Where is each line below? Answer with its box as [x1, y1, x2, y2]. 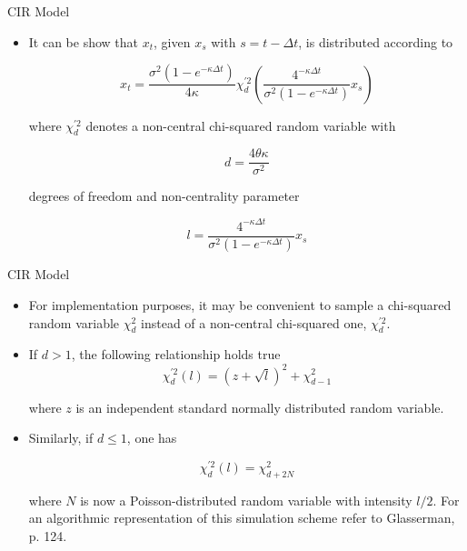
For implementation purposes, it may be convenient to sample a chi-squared [28, 296, 452, 315]
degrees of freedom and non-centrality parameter [28, 186, 300, 205]
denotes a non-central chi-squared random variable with [85, 115, 396, 135]
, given [154, 32, 191, 51]
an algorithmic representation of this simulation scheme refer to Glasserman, [28, 508, 455, 527]
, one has [126, 428, 177, 447]
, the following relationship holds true [71, 345, 281, 364]
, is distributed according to [298, 32, 453, 51]
